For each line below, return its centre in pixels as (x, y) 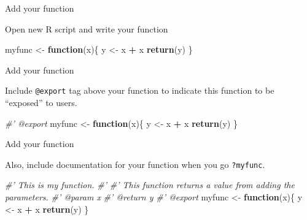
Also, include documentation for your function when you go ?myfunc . (135, 164)
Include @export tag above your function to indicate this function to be (140, 90)
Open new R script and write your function (87, 28)
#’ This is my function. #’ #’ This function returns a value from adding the (150, 185)
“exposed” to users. (41, 103)
